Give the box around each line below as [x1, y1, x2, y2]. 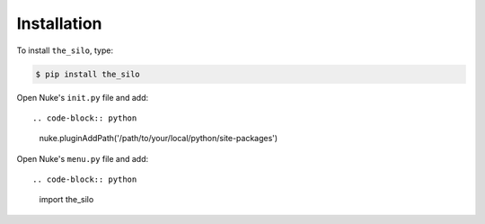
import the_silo [39, 194, 94, 205]
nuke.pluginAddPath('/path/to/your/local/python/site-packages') [39, 133, 278, 144]
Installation [16, 13, 102, 33]
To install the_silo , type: [16, 45, 114, 56]
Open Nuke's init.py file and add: [16, 92, 149, 103]
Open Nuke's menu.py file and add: [16, 153, 149, 164]
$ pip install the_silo [35, 68, 141, 79]
